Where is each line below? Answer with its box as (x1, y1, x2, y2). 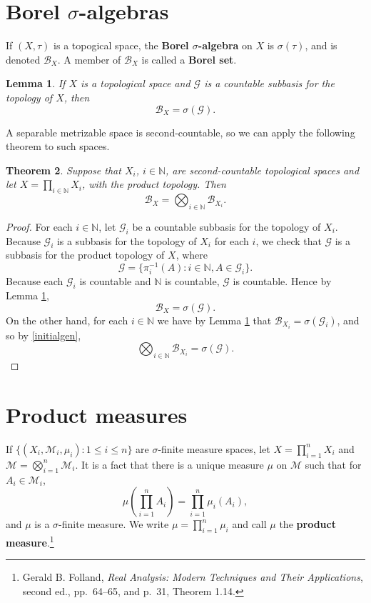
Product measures (6, 399, 188, 429)
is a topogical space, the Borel (54, 38, 189, 53)
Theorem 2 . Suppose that (6, 162, 121, 177)
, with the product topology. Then (81, 176, 226, 191)
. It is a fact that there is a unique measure (75, 457, 264, 472)
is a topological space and (81, 76, 190, 91)
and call (232, 517, 267, 532)
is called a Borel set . (141, 51, 237, 66)
